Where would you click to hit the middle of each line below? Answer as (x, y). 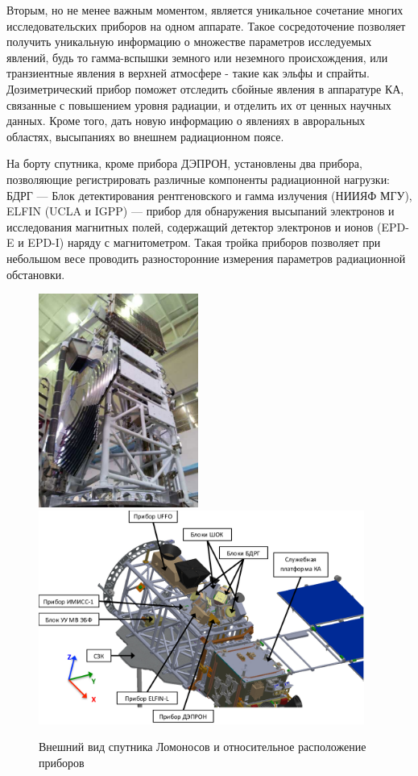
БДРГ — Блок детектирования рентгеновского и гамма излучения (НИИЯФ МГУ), (209, 195)
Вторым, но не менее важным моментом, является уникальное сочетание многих (205, 10)
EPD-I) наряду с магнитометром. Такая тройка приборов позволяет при (204, 242)
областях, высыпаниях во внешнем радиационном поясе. (145, 136)
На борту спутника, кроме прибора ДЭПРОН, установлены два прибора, (184, 163)
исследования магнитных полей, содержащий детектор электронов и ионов (190, 226)
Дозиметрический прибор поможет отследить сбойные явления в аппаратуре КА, (205, 88)
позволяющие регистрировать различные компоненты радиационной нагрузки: (199, 179)
